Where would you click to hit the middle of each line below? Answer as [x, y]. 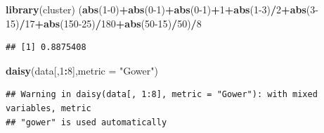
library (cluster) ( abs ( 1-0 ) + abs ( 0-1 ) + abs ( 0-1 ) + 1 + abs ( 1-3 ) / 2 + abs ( [158, 9]
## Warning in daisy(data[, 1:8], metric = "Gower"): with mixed [162, 95]
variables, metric [48, 108]
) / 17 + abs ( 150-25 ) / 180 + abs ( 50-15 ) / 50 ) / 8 [109, 23]
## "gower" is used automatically [86, 122]
